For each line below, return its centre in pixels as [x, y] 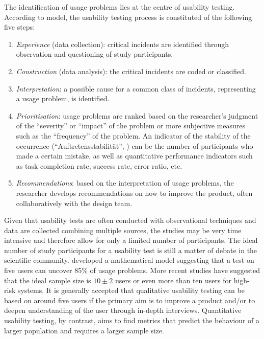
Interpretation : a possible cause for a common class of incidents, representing [136, 88]
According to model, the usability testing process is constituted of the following [128, 17]
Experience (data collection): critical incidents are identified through [123, 44]
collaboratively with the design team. [74, 203]
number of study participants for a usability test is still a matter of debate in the [131, 250]
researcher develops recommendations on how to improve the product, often [134, 193]
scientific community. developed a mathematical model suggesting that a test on [129, 260]
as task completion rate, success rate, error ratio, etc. [99, 165]
